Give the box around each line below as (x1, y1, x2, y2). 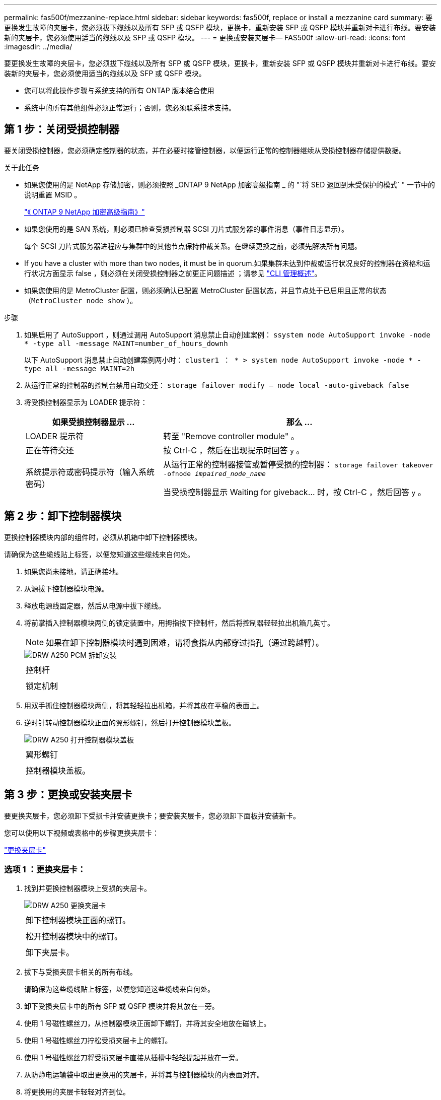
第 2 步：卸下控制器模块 (4, 510, 122, 523)
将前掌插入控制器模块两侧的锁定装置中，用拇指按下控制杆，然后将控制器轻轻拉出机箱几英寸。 (24, 618, 334, 627)
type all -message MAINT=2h (24, 364, 135, 373)
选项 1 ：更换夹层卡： (4, 864, 86, 874)
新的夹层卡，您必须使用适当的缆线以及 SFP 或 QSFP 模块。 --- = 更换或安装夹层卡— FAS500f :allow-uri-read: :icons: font (4, 33, 406, 42)
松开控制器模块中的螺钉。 (26, 931, 123, 942)
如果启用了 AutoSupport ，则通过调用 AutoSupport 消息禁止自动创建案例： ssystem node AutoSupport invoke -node (24, 330, 430, 339)
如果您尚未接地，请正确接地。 (24, 567, 123, 576)
